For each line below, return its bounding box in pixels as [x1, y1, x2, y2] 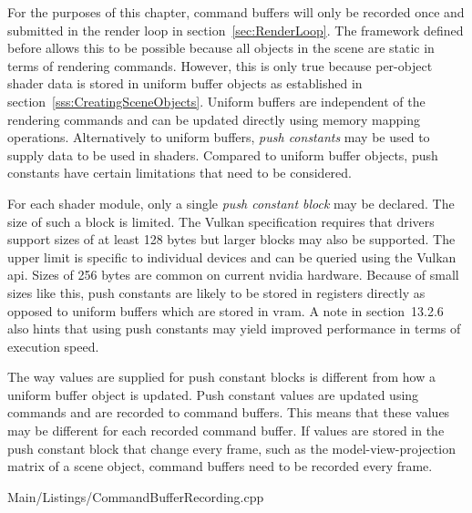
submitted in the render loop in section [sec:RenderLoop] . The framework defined [7, 20, 464, 39]
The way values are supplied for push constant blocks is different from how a [7, 367, 436, 386]
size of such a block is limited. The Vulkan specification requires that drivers [7, 211, 435, 231]
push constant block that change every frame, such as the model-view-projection [7, 438, 456, 457]
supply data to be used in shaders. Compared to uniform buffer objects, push [7, 145, 438, 164]
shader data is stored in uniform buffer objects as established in [7, 74, 363, 93]
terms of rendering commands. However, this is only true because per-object [7, 56, 433, 75]
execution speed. [7, 336, 99, 355]
